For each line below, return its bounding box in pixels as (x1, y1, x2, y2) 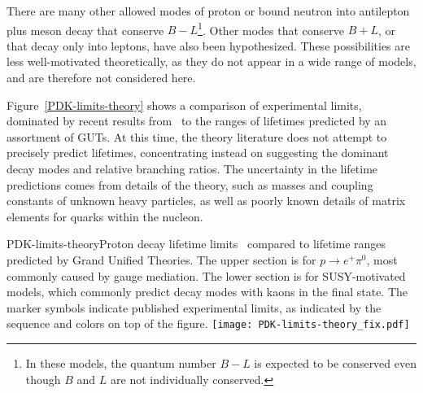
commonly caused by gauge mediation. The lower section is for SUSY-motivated (7, 267, 406, 284)
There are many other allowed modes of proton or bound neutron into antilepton (7, 2, 410, 19)
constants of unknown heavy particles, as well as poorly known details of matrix (7, 192, 406, 209)
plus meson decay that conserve (7, 21, 164, 38)
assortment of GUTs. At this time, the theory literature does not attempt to (7, 128, 387, 145)
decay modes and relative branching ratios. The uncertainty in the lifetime (7, 160, 378, 177)
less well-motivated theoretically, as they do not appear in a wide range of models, (7, 53, 416, 70)
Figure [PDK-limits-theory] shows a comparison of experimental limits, (7, 96, 362, 113)
